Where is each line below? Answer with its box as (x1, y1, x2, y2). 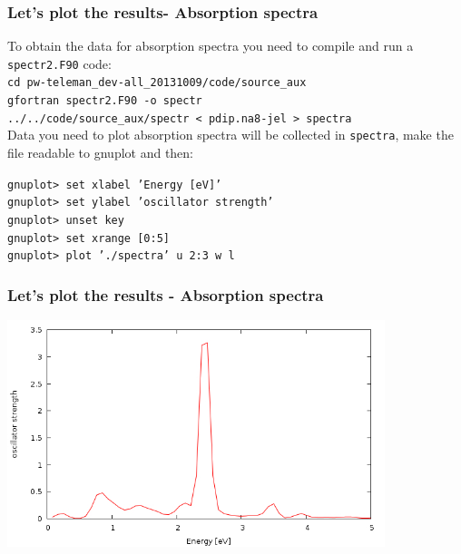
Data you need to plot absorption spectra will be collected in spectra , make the (7, 125, 454, 144)
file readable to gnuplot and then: (7, 143, 194, 162)
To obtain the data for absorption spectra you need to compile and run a (7, 36, 414, 55)
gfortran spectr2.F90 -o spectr (7, 94, 202, 108)
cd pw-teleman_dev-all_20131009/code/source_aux (7, 76, 307, 90)
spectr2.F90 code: (7, 53, 112, 73)
